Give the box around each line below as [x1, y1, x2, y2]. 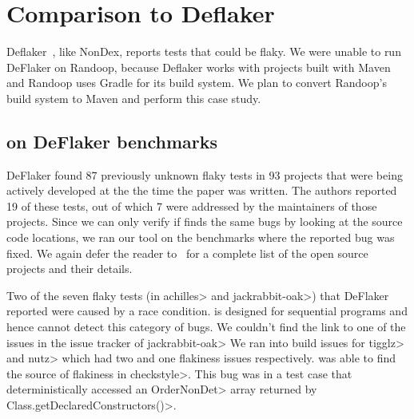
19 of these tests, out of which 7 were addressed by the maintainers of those [6, 197, 377, 214]
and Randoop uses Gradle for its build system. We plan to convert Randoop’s [6, 74, 387, 91]
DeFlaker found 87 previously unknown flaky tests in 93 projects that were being [6, 166, 403, 183]
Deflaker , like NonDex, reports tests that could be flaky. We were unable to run [6, 43, 401, 60]
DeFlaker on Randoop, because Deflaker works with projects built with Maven [6, 58, 391, 75]
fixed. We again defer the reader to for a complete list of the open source [6, 244, 368, 261]
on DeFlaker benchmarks [6, 128, 218, 153]
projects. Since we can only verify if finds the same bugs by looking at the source [6, 213, 403, 230]
